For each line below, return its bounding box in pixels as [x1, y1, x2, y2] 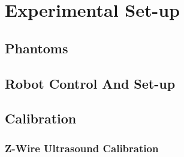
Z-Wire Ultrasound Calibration [5, 140, 159, 155]
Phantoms [5, 38, 68, 57]
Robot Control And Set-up [5, 74, 176, 92]
